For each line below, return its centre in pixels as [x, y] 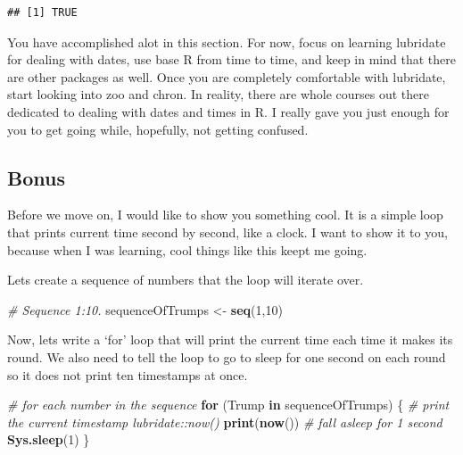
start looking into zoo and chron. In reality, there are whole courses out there [219, 94]
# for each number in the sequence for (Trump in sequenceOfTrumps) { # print [228, 405]
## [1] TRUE [42, 12]
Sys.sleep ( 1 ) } [49, 439]
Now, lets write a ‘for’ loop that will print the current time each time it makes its [230, 339]
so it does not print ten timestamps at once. [128, 374]
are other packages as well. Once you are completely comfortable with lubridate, [227, 76]
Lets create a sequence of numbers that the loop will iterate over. [186, 280]
